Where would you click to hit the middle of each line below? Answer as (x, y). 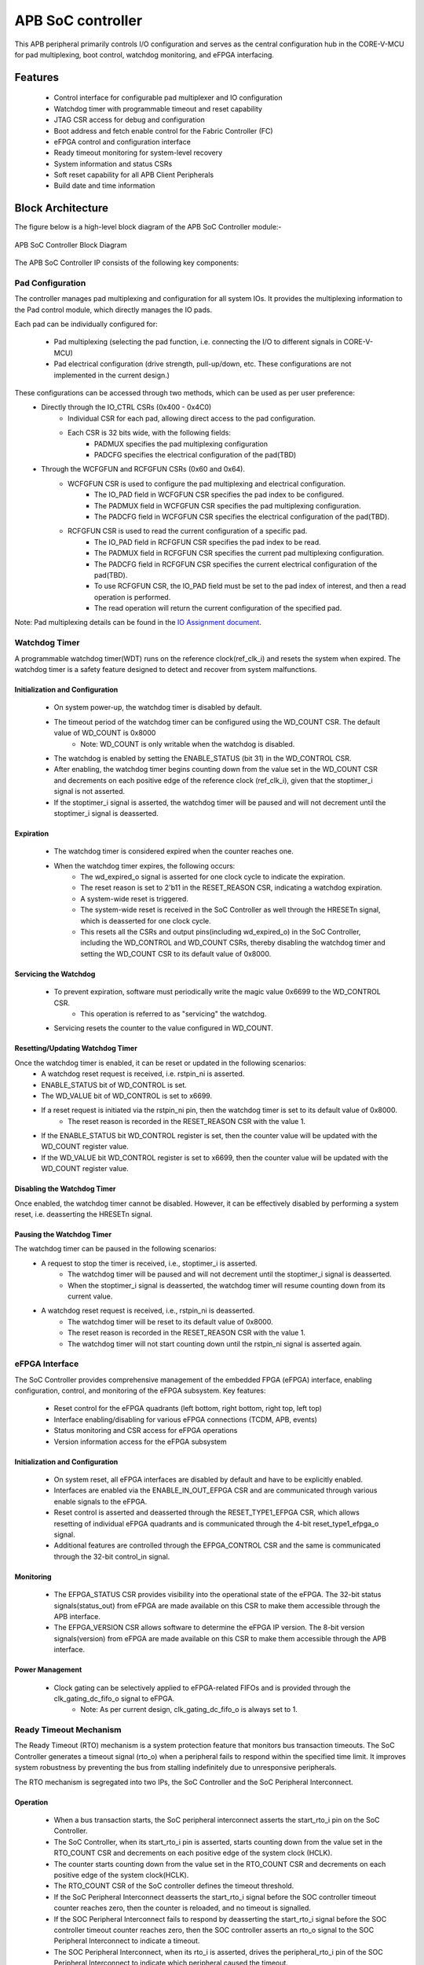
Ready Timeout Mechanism (68, 1730)
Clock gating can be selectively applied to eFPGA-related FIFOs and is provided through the (202, 1688)
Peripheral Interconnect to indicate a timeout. (127, 1941)
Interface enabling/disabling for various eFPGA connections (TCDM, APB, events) (186, 1420)
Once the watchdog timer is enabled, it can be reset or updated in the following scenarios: (160, 1063)
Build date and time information (104, 185)
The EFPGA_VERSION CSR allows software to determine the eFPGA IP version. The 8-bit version (209, 1628)
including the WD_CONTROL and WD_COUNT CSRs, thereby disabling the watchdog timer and (233, 942)
